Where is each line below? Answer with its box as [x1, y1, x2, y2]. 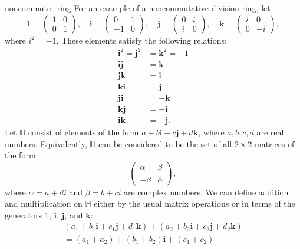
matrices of [255, 137, 295, 150]
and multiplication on [5, 197, 83, 210]
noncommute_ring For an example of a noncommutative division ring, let [5, 2, 271, 14]
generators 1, [5, 208, 51, 221]
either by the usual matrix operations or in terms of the [94, 197, 295, 210]
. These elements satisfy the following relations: [56, 34, 227, 46]
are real [256, 125, 284, 138]
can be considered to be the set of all [98, 137, 232, 150]
